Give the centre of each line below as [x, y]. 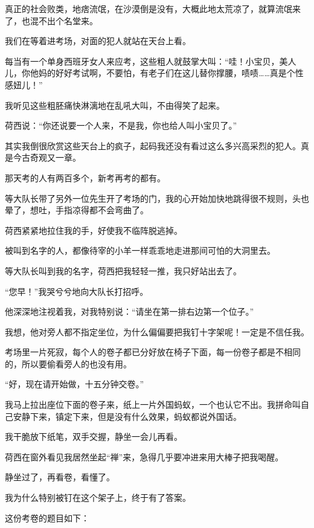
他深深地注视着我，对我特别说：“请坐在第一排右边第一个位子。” [130, 311]
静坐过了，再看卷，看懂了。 [60, 477]
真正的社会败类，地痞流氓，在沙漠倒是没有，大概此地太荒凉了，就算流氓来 [153, 8]
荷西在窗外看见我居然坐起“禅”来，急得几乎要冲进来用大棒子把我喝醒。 [144, 456]
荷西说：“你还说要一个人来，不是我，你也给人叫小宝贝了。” [121, 125]
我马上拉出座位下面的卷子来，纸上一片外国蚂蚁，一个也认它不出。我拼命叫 [153, 404]
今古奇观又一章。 [47, 157]
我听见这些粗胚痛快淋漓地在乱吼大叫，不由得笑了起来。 [115, 105]
